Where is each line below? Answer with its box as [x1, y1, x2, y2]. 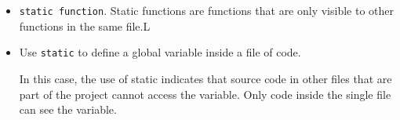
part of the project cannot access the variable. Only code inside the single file [19, 85, 391, 102]
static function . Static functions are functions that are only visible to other [19, 2, 395, 18]
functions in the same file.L [19, 17, 151, 34]
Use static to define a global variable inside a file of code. [19, 44, 301, 60]
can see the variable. [19, 101, 117, 118]
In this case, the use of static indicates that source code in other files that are [19, 70, 392, 86]
